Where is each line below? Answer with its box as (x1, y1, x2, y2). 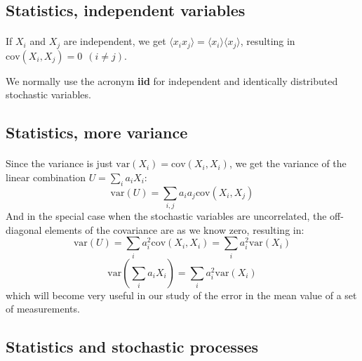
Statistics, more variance (6, 122, 188, 143)
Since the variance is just (6, 156, 113, 171)
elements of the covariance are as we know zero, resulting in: (45, 222, 304, 237)
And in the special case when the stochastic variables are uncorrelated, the (6, 209, 327, 223)
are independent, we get (63, 34, 166, 48)
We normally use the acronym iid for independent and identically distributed (6, 73, 338, 88)
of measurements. (6, 301, 80, 316)
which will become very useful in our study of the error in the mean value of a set (6, 287, 357, 302)
